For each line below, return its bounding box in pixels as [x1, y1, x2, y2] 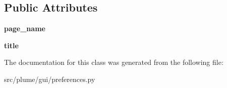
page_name [4, 23, 45, 34]
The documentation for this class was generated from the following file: [4, 57, 223, 67]
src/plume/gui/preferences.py [4, 73, 95, 84]
